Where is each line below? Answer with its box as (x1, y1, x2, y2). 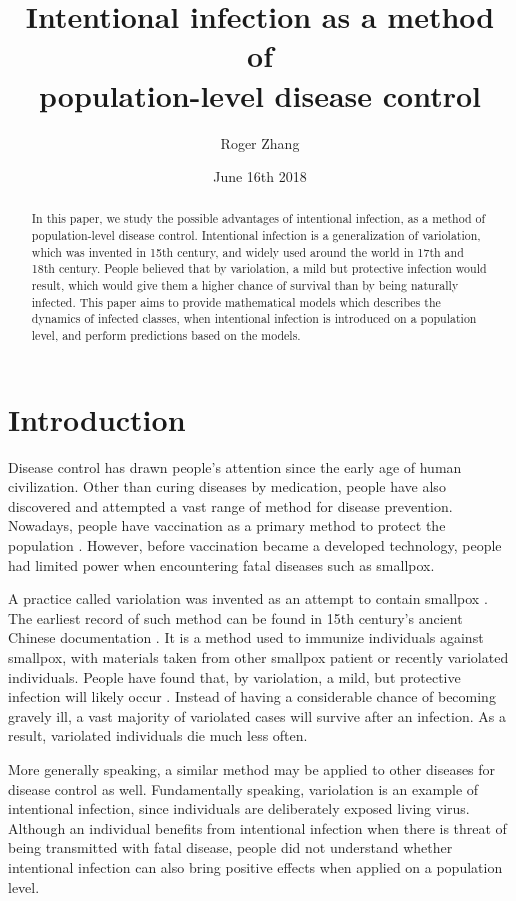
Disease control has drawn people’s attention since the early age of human (8, 456, 462, 477)
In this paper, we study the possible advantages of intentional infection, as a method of (31, 210, 486, 227)
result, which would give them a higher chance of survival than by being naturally (31, 277, 459, 294)
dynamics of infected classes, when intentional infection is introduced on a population (31, 310, 477, 327)
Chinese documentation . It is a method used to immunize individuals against (8, 627, 484, 648)
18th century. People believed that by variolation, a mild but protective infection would (31, 260, 487, 277)
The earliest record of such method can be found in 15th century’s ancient (8, 607, 463, 628)
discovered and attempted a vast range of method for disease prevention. (8, 495, 453, 516)
